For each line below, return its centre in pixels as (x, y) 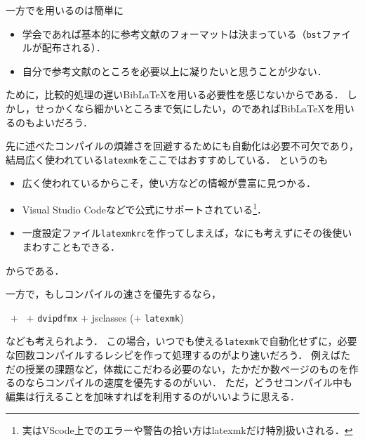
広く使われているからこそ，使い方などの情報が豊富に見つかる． (169, 183)
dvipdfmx (58, 318)
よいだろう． (64, 122)
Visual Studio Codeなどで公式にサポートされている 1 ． (145, 208)
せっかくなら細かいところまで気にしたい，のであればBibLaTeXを (185, 108)
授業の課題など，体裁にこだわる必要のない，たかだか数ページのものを (187, 368)
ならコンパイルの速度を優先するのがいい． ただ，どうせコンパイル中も (188, 382)
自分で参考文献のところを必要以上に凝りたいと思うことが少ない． (174, 71)
